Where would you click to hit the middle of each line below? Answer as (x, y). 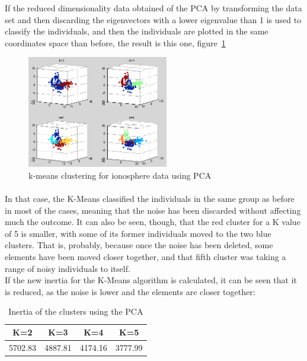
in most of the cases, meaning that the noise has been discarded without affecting (153, 210)
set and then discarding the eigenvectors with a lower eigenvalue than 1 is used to (153, 19)
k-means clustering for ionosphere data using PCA (120, 175)
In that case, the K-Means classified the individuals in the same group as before (150, 199)
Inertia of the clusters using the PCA (76, 311)
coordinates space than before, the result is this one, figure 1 (115, 42)
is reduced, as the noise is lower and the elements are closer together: (130, 291)
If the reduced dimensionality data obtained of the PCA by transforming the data (153, 8)
